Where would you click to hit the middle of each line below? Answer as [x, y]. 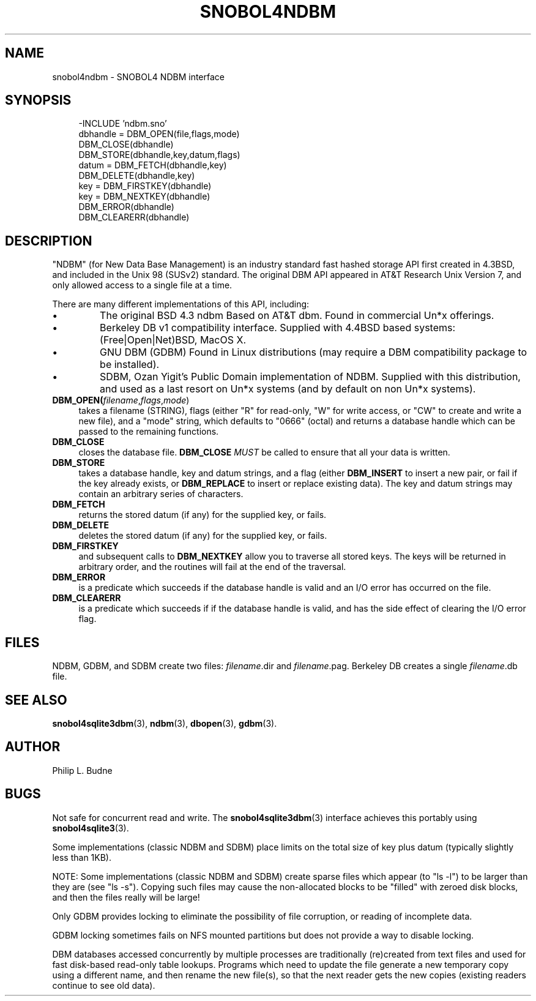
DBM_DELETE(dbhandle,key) [137, 176]
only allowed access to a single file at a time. [142, 285]
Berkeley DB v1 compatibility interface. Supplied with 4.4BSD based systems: [278, 328]
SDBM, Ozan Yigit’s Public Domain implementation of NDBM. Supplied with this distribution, [310, 377]
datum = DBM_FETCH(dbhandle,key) [153, 165]
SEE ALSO [36, 700]
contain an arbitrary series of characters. [161, 494]
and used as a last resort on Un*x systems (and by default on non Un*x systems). [288, 389]
